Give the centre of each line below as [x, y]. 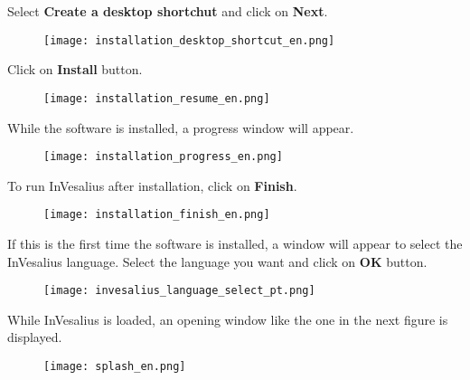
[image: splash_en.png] [115, 367]
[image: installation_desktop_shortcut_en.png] [189, 40]
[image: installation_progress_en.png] [163, 157]
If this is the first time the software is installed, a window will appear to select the [235, 243]
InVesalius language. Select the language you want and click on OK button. [217, 261]
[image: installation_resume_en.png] [157, 98]
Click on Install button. [75, 69]
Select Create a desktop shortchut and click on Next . [168, 11]
